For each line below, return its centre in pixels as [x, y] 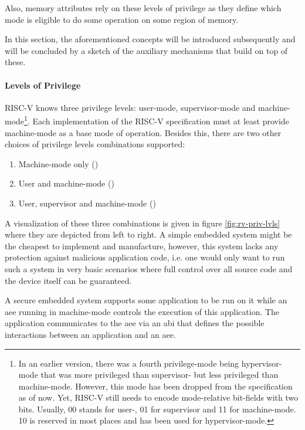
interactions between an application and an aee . [90, 334]
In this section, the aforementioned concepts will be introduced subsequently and [150, 39]
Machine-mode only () [58, 163]
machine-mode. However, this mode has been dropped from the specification [155, 386]
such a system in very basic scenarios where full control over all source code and [149, 268]
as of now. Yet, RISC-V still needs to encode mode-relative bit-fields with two [158, 397]
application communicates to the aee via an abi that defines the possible [135, 323]
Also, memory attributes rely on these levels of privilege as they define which [143, 8]
